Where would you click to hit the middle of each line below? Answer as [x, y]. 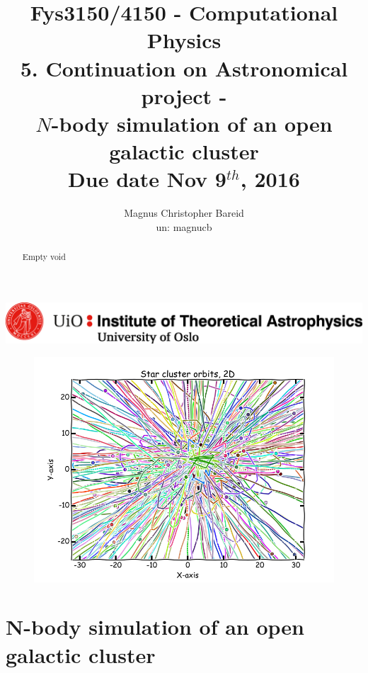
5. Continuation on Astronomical [184, 68]
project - [184, 95]
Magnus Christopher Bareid [184, 213]
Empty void [44, 257]
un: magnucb [184, 226]
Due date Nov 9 [147, 179]
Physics [184, 40]
